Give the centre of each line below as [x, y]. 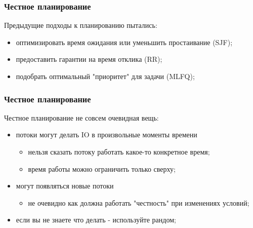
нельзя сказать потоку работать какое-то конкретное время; [119, 151]
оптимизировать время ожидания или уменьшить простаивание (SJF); [124, 42]
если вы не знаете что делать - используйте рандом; [96, 220]
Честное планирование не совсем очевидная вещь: [81, 117]
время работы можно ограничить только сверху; [102, 168]
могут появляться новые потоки [65, 186]
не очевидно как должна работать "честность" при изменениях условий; [139, 202]
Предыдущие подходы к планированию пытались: [81, 25]
